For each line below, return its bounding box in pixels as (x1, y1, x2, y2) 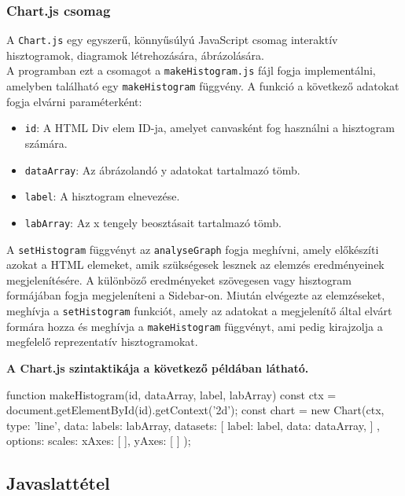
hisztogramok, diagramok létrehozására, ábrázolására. (6, 46, 264, 63)
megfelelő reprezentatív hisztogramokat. (6, 333, 198, 350)
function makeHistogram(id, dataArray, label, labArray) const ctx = (6, 386, 337, 402)
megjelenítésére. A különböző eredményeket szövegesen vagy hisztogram (6, 271, 352, 288)
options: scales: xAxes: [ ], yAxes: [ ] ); (6, 432, 191, 449)
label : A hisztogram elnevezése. (24, 188, 180, 204)
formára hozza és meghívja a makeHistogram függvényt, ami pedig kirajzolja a (6, 318, 383, 334)
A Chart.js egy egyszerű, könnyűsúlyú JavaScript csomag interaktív (6, 31, 338, 48)
